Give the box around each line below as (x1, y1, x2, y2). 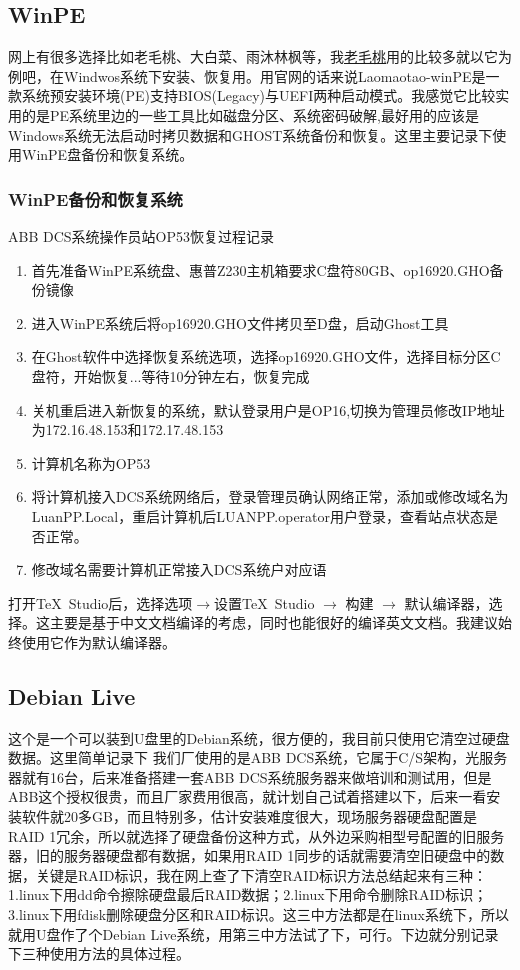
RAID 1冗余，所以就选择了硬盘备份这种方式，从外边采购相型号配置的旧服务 (8, 825, 505, 846)
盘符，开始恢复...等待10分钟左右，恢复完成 (31, 365, 310, 386)
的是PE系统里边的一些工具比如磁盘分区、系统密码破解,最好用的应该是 (21, 104, 479, 125)
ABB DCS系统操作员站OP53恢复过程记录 (8, 225, 274, 246)
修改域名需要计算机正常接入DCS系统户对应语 (31, 559, 327, 580)
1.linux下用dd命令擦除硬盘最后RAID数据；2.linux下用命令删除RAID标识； (8, 884, 488, 905)
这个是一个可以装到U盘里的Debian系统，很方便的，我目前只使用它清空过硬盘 (8, 727, 510, 748)
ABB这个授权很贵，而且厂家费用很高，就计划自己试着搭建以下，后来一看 (8, 786, 487, 807)
